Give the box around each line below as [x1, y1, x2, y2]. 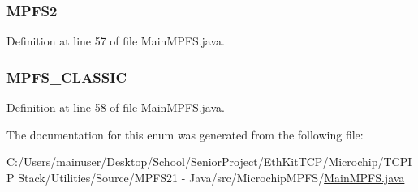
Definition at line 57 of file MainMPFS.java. [6, 32, 225, 49]
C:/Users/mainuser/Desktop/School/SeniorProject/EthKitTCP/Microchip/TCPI [6, 153, 412, 170]
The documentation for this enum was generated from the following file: [6, 126, 364, 143]
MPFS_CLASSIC [6, 66, 127, 87]
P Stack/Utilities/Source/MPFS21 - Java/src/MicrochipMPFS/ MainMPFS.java [6, 169, 405, 186]
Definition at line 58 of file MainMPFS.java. [6, 99, 225, 116]
